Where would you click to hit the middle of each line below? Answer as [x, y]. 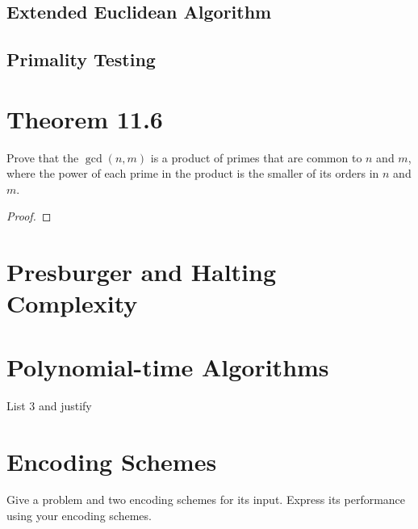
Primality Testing [81, 59]
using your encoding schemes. [79, 516]
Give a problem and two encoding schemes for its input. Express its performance [206, 500]
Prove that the [43, 157]
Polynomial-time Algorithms [168, 366]
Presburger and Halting [142, 272]
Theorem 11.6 [85, 118]
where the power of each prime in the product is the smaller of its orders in [193, 173]
